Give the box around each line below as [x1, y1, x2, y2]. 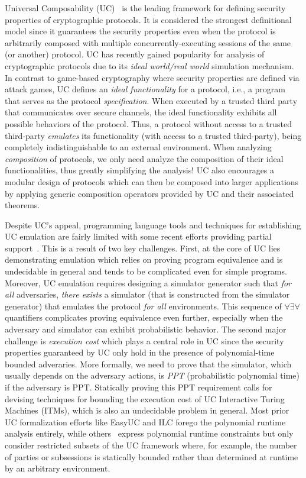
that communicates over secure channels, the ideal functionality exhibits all [5, 106, 277, 118]
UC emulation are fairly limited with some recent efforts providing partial [5, 230, 272, 243]
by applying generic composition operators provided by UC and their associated [5, 187, 294, 199]
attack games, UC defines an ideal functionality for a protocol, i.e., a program [5, 83, 285, 95]
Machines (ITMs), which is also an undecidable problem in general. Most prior [5, 404, 289, 416]
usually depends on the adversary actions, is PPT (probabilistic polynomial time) [5, 369, 300, 382]
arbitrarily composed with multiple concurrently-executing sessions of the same [5, 36, 291, 49]
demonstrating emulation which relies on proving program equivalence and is [5, 253, 283, 266]
